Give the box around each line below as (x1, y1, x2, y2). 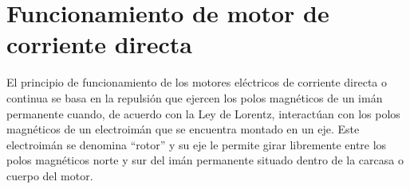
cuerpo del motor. (6, 167, 93, 183)
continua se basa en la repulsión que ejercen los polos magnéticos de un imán (6, 89, 383, 106)
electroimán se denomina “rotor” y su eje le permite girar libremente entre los (6, 136, 387, 152)
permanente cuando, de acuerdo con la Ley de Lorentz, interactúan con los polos (6, 105, 400, 121)
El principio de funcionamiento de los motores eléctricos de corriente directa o (6, 74, 388, 91)
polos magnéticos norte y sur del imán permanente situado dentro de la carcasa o (6, 152, 404, 168)
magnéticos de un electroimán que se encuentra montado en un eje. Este (6, 121, 360, 137)
